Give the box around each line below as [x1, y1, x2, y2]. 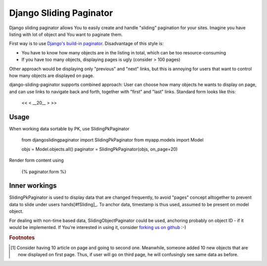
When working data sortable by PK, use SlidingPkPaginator [9, 126, 130, 132]
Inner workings [9, 181, 57, 190]
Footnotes [9, 234, 35, 241]
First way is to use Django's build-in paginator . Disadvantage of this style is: [9, 41, 164, 46]
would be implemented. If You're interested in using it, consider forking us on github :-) [9, 224, 186, 230]
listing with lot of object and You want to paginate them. [9, 31, 123, 37]
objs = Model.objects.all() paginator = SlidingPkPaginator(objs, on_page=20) [21, 146, 178, 152]
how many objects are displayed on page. [9, 72, 94, 79]
